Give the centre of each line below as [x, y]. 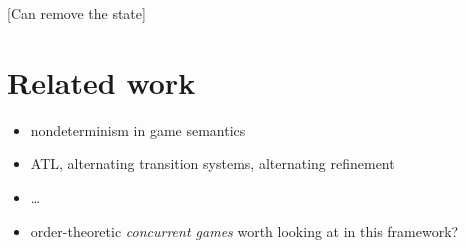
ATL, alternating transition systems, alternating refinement [212, 163]
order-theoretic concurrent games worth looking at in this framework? [244, 230]
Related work [101, 81]
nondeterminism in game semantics [138, 129]
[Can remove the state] [76, 13]
